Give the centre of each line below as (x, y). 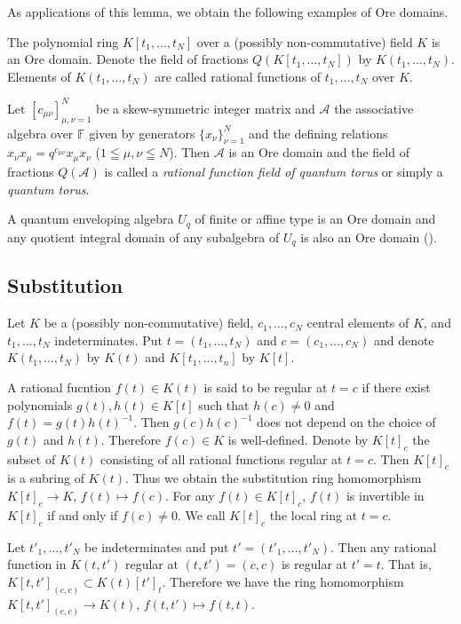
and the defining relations (318, 133)
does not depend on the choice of (346, 422)
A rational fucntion (60, 387)
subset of (32, 458)
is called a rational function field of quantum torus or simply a (274, 171)
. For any (190, 495)
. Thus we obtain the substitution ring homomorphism (274, 478)
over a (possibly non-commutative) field (305, 41)
